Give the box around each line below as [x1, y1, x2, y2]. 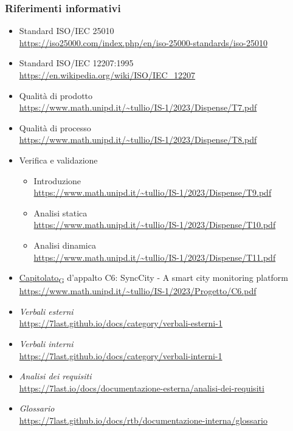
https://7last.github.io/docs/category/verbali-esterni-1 [19, 317, 222, 329]
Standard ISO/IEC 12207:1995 [19, 57, 134, 69]
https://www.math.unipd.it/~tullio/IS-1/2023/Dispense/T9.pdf [33, 186, 272, 199]
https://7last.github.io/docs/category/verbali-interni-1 [19, 349, 222, 362]
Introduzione [33, 174, 81, 187]
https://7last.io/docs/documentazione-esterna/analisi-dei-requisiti [19, 381, 264, 394]
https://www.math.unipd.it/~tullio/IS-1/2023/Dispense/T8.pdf [19, 133, 257, 146]
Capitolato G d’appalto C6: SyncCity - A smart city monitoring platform [19, 271, 289, 285]
